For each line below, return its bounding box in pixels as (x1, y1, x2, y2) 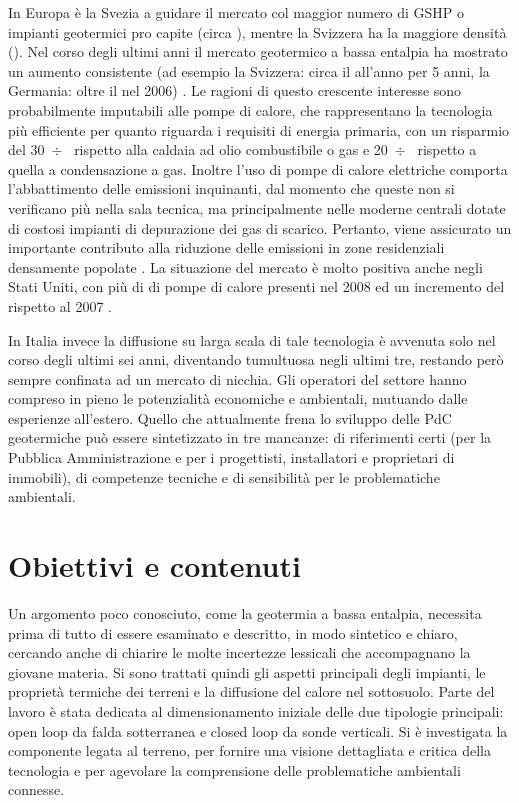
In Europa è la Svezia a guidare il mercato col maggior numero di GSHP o (8, 2, 465, 22)
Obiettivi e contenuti (8, 545, 301, 586)
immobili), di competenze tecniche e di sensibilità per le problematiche (8, 466, 440, 487)
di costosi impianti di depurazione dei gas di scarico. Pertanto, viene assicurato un (8, 217, 512, 238)
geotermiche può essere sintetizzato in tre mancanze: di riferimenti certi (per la (8, 427, 492, 448)
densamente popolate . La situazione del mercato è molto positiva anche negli (8, 256, 483, 277)
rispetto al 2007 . (8, 295, 112, 316)
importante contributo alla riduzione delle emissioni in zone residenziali (8, 237, 445, 258)
